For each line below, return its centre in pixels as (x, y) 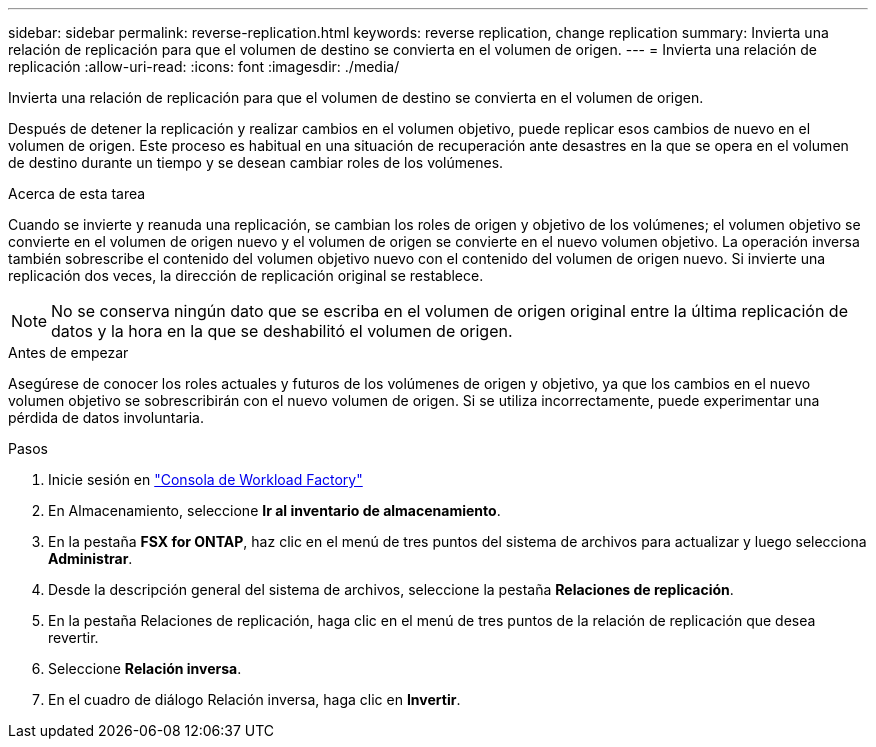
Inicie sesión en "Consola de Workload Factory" (205, 479)
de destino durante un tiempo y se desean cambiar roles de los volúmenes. (256, 162)
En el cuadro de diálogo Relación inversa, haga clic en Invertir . (254, 699)
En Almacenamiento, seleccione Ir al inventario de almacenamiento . (274, 510)
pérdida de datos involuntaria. (106, 417)
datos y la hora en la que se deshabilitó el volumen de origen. (282, 331)
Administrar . (90, 558)
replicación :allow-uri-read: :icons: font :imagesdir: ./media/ (204, 66)
